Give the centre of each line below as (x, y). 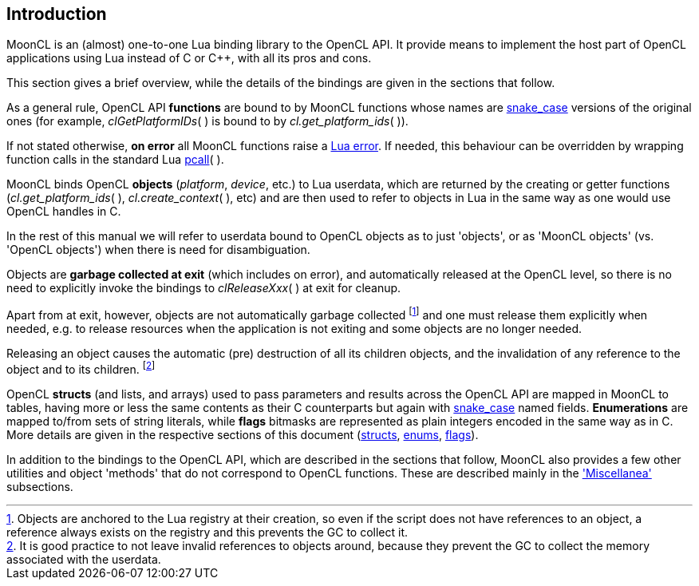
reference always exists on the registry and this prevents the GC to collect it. (207, 532)
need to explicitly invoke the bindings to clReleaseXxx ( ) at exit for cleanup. (204, 288)
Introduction (57, 14)
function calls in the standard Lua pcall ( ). (115, 160)
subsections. (40, 486)
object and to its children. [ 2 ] (81, 368)
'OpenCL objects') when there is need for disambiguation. (158, 250)
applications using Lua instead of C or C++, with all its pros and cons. (189, 58)
